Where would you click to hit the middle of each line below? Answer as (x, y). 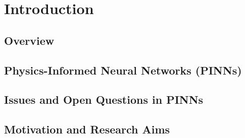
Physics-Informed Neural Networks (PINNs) (123, 70)
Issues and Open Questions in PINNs (104, 99)
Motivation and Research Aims (87, 129)
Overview (29, 40)
